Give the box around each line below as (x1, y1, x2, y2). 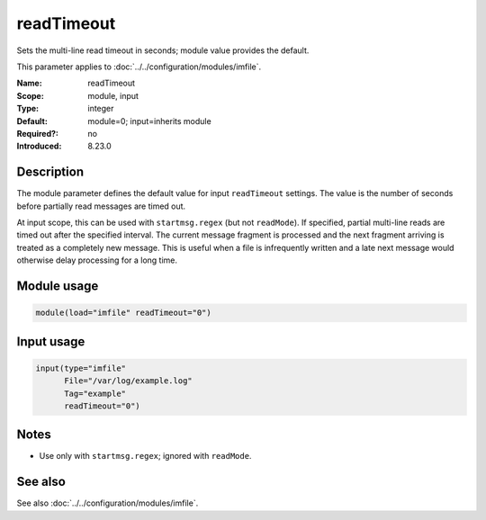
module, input (87, 90, 139, 101)
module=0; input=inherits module (87, 115, 211, 126)
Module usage (16, 278, 99, 293)
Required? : (16, 128, 58, 139)
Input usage (16, 334, 85, 349)
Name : (16, 77, 42, 89)
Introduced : (16, 140, 62, 152)
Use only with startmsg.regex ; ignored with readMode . (39, 451, 252, 462)
